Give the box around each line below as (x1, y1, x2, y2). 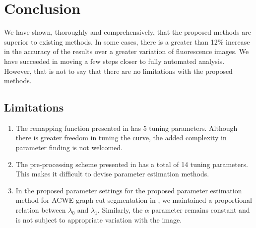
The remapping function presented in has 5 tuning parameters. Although (15, 122, 238, 133)
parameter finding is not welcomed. (15, 142, 123, 153)
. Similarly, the (97, 205, 143, 215)
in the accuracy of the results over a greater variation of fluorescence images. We (4, 46, 249, 57)
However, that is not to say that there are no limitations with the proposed (4, 65, 233, 76)
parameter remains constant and (151, 205, 250, 215)
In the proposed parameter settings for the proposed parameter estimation (15, 185, 242, 195)
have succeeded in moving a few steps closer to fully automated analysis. (4, 56, 225, 66)
